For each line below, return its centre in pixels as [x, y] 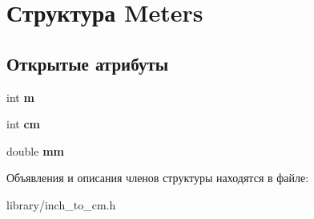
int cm [23, 124]
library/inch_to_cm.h [61, 204]
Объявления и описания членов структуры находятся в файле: [158, 178]
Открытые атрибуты [88, 63]
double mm [35, 150]
